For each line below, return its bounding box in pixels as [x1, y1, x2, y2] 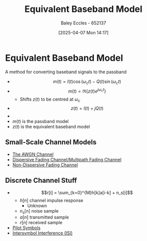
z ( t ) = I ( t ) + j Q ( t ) [71, 105, 104, 111]
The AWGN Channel [12, 151, 54, 157]
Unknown [27, 203, 47, 209]
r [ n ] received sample [19, 220, 63, 226]
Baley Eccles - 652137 [61, 20, 106, 26]
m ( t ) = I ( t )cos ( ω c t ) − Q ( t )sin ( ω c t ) [53, 78, 122, 86]
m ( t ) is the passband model [12, 118, 69, 124]
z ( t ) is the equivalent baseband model [12, 123, 90, 129]
